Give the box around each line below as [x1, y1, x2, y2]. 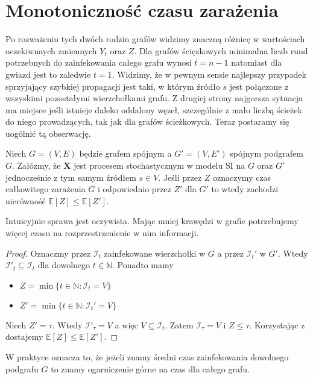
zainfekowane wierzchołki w [104, 246, 206, 259]
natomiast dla [231, 56, 282, 69]
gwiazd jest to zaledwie [5, 67, 91, 80]
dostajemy [5, 330, 43, 343]
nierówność [5, 194, 46, 207]
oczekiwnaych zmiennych [5, 44, 97, 57]
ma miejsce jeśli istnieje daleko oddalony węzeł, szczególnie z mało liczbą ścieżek [5, 103, 302, 116]
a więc [115, 318, 138, 331]
